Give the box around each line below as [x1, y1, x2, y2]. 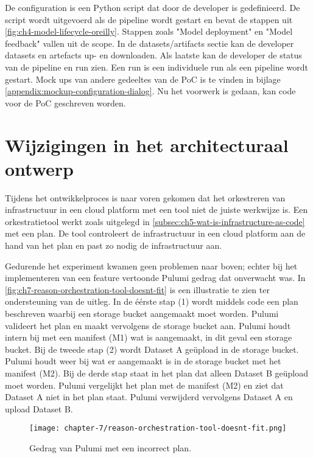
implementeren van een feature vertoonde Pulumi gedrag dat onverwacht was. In [5, 271, 306, 284]
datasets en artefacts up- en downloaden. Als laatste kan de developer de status [5, 49, 302, 61]
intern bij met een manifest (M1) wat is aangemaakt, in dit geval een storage [5, 331, 292, 344]
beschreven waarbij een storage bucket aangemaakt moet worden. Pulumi [5, 307, 279, 319]
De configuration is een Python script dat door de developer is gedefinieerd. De [5, 1, 300, 13]
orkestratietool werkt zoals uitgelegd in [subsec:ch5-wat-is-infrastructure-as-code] [5, 215, 305, 227]
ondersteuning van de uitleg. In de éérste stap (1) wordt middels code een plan [5, 295, 298, 308]
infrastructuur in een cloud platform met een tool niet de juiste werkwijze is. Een [5, 203, 308, 216]
